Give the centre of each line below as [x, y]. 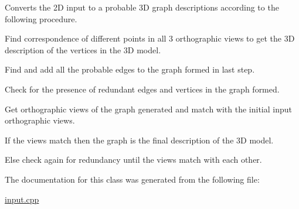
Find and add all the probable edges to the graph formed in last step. [130, 69]
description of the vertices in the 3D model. [83, 49]
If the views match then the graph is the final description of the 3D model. [139, 140]
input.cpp [22, 199]
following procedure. [41, 18]
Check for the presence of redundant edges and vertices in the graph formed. [142, 89]
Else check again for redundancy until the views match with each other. [133, 160]
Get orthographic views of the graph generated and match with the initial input [148, 109]
